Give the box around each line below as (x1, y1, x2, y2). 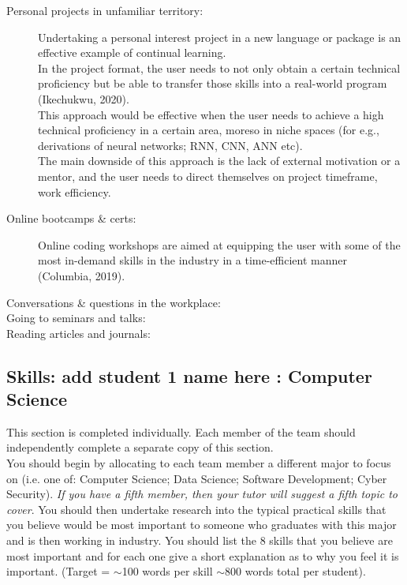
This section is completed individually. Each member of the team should (6, 423, 356, 440)
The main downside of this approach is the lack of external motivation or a (38, 152, 401, 169)
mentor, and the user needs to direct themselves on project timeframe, (38, 167, 378, 184)
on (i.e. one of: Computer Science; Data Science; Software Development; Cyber (6, 470, 387, 486)
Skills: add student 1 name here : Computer (6, 363, 372, 388)
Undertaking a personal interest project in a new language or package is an (38, 28, 401, 45)
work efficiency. (38, 183, 111, 200)
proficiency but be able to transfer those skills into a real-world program (38, 75, 387, 92)
